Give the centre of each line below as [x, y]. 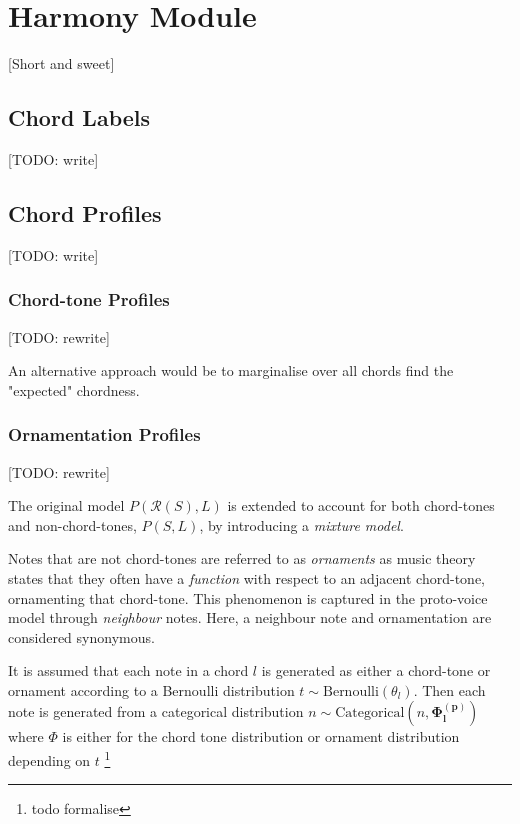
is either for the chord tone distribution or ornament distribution [261, 736]
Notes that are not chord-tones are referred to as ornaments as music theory [242, 558]
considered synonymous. [81, 636]
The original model [66, 505]
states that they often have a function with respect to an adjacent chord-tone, [246, 577]
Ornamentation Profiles [104, 434]
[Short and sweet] [61, 63]
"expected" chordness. [74, 389]
